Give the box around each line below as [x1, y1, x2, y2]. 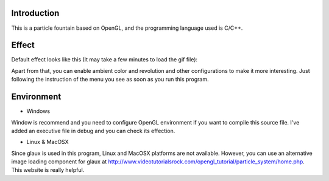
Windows [26, 108, 51, 115]
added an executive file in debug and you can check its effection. [11, 127, 175, 134]
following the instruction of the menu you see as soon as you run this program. [11, 76, 210, 83]
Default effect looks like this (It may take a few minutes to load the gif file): [11, 56, 198, 63]
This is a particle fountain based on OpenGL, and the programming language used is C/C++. [11, 24, 243, 32]
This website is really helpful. [11, 166, 85, 174]
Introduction [11, 8, 60, 18]
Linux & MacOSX [26, 138, 69, 146]
